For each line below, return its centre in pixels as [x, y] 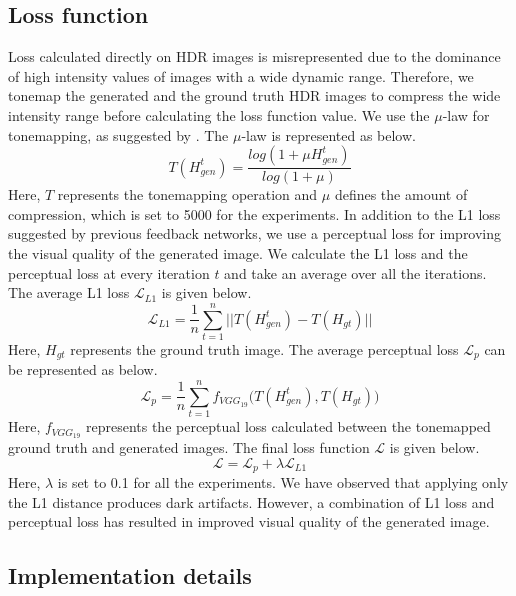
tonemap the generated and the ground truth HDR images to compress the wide [254, 95]
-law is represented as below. [328, 134]
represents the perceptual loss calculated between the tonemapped [288, 426]
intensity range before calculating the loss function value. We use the [219, 114]
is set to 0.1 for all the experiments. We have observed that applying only [283, 481]
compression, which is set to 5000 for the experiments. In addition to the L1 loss [254, 213]
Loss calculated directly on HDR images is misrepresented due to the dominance [254, 56]
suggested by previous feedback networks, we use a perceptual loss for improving [255, 233]
